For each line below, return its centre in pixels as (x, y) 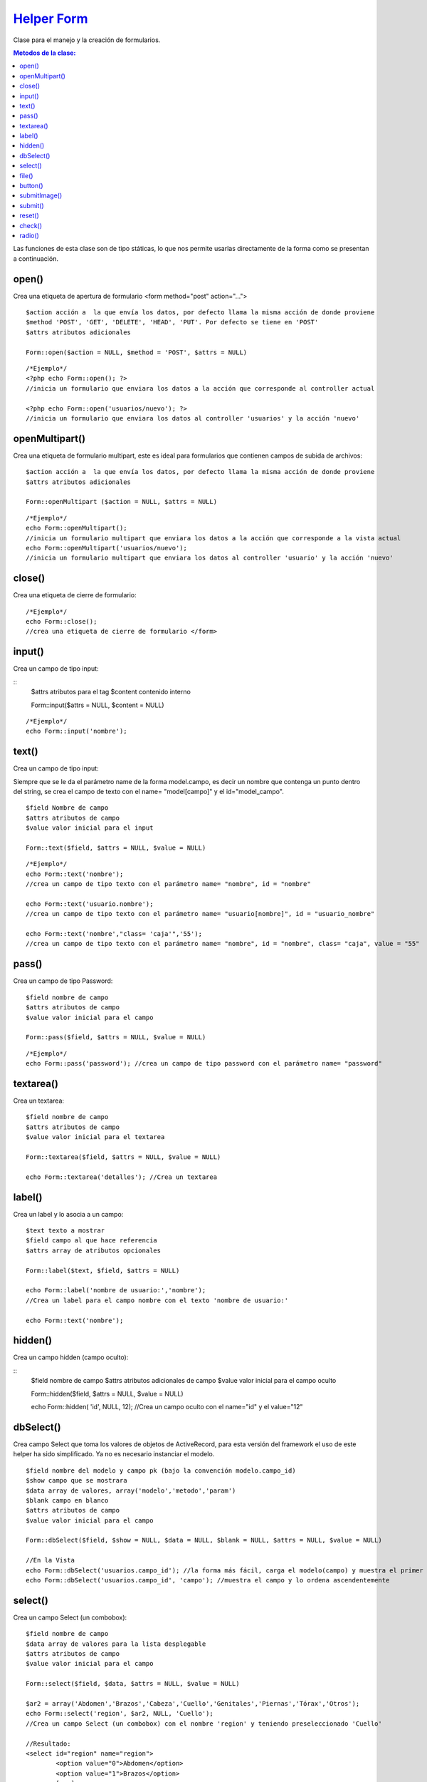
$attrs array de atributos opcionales (94, 1250)
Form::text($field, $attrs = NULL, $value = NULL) (116, 848)
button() (31, 186)
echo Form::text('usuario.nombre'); (90, 904)
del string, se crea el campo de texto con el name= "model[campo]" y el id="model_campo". (148, 792)
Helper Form (51, 19)
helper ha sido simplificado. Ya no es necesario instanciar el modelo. (114, 1454)
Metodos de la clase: (44, 53)
